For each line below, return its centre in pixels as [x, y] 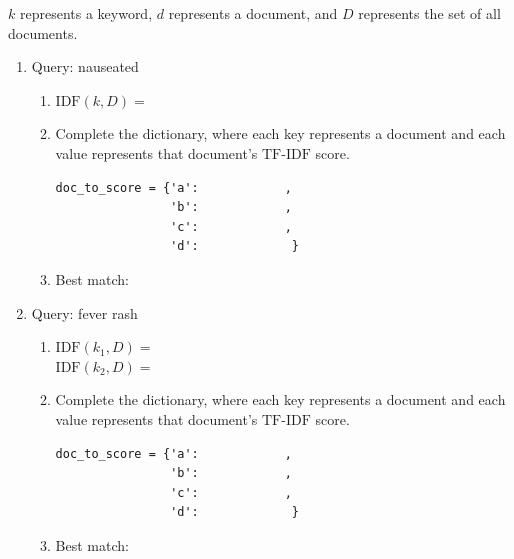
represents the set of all [429, 13]
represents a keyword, [86, 13]
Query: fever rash [84, 312]
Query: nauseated [85, 66]
